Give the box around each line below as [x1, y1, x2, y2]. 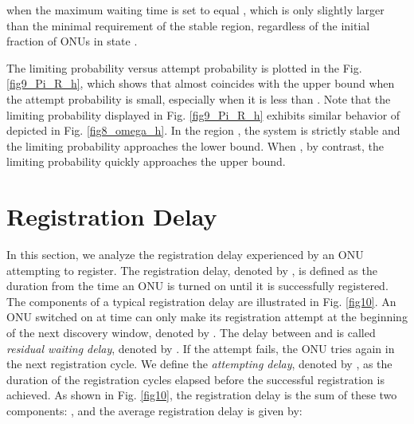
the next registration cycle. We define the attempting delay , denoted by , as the [6, 355, 393, 372]
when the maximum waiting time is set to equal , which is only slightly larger [6, 2, 385, 18]
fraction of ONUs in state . [6, 33, 138, 49]
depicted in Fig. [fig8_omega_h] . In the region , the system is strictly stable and [6, 122, 400, 139]
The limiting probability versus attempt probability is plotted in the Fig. [6, 59, 362, 76]
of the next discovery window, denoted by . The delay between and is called [6, 324, 376, 341]
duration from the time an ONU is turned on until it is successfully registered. [6, 277, 389, 294]
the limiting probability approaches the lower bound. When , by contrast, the [6, 137, 385, 154]
